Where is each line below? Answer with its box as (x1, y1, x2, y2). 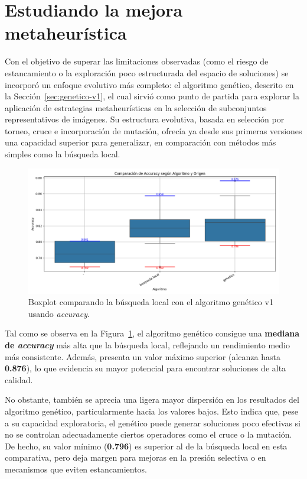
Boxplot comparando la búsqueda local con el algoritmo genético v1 (28, 296, 273, 308)
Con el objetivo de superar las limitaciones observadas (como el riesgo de (5, 55, 269, 67)
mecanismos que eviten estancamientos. (5, 462, 147, 475)
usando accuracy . (28, 307, 90, 319)
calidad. (5, 373, 33, 386)
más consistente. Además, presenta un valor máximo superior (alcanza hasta (5, 350, 280, 363)
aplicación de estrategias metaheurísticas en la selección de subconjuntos (5, 101, 267, 114)
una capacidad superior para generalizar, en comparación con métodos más (5, 136, 276, 148)
